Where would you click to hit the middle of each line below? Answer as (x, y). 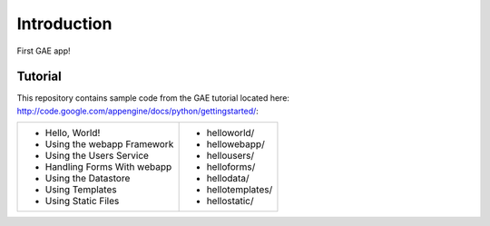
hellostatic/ (230, 201)
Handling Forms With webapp (108, 167)
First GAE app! (44, 51)
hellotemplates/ (240, 190)
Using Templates (81, 190)
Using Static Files (82, 201)
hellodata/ (228, 179)
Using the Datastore (88, 179)
